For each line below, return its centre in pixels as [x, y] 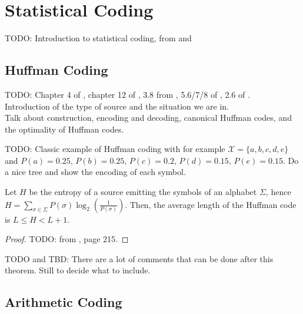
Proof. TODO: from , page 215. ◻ [67, 239]
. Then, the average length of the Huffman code [211, 204]
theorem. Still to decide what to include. [78, 270]
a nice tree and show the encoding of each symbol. [95, 172]
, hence [278, 192]
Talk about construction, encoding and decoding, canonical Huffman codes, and [148, 118]
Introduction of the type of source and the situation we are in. [117, 106]
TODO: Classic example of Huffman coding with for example [115, 149]
